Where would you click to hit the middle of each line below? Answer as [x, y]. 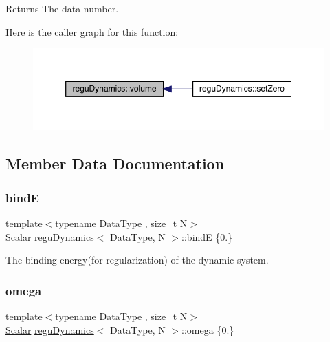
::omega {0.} [208, 329]
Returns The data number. [62, 8]
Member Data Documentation [115, 163]
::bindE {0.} [207, 236]
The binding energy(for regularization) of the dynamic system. [137, 260]
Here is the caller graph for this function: [92, 31]
